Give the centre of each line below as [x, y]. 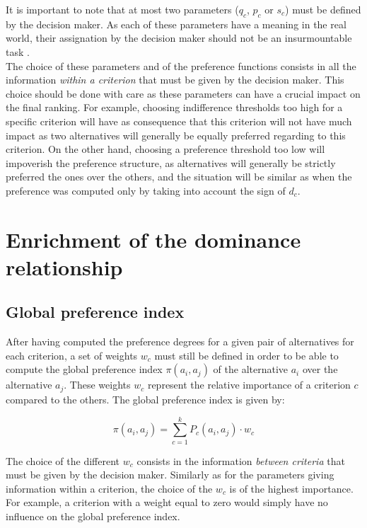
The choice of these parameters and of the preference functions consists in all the [181, 65]
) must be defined [323, 9]
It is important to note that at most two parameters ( [122, 9]
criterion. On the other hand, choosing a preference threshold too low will [165, 149]
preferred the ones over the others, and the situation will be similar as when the [179, 177]
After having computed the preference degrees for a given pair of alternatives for [180, 342]
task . [18, 51]
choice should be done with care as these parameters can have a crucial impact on [183, 93]
